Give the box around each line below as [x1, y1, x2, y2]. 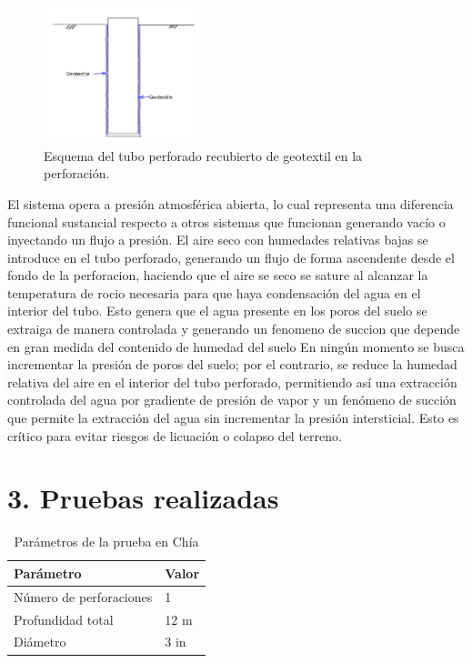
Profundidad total [14, 609, 114, 628]
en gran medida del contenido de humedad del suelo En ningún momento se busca [7, 337, 465, 356]
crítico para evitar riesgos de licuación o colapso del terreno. [7, 426, 342, 445]
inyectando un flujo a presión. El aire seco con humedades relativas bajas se [7, 230, 428, 249]
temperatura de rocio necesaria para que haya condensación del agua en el [7, 283, 421, 302]
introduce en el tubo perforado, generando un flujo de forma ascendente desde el [7, 247, 455, 266]
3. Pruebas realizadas [7, 479, 279, 517]
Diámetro [14, 632, 66, 651]
